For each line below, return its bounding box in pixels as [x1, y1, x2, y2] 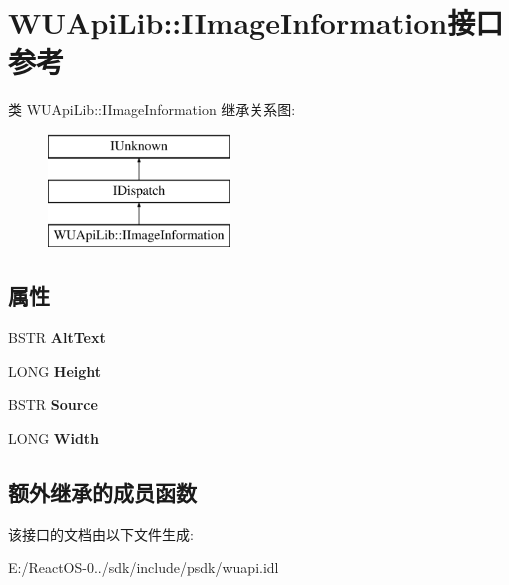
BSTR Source [8, 394, 98, 415]
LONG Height [8, 360, 102, 381]
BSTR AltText [8, 327, 106, 348]
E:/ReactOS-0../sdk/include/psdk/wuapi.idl [8, 557, 279, 578]
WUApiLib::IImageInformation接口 [8, 2, 504, 43]
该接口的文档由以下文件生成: [8, 523, 194, 544]
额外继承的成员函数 [8, 476, 197, 507]
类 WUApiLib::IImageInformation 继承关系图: [8, 99, 296, 120]
